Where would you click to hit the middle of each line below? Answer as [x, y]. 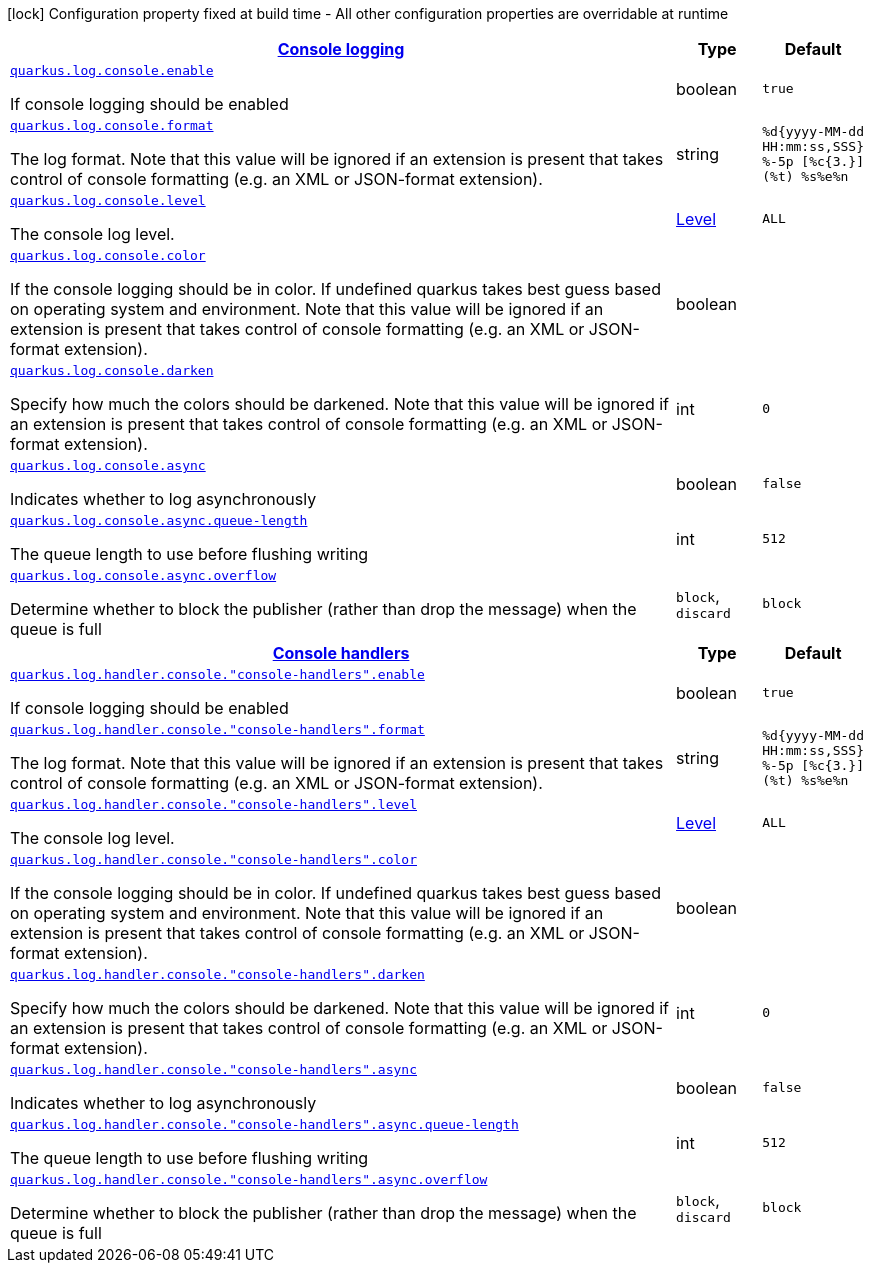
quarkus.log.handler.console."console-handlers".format [217, 729]
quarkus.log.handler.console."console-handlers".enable [217, 674]
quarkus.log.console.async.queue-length [159, 520]
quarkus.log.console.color [108, 255]
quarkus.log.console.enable [112, 70]
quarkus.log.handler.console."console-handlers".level [213, 804]
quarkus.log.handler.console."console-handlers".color [213, 859]
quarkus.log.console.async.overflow [143, 575]
